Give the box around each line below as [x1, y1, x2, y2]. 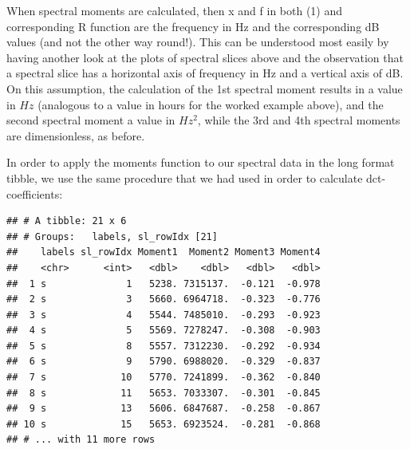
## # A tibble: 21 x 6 [6, 215, 127, 227]
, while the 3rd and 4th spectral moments [197, 112, 400, 128]
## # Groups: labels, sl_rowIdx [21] [6, 230, 218, 242]
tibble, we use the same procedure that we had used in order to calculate [6, 169, 363, 186]
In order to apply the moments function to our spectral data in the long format [6, 154, 395, 171]
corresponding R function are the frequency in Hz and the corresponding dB [6, 18, 380, 34]
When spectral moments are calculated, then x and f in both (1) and [6, 2, 343, 18]
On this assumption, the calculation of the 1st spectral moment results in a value [6, 80, 403, 96]
